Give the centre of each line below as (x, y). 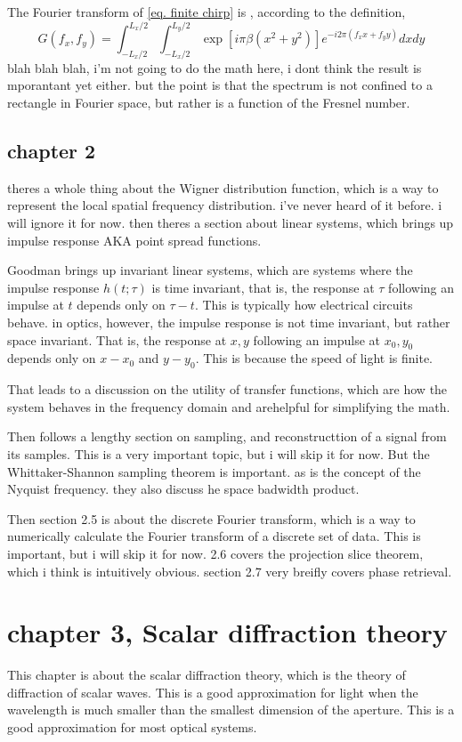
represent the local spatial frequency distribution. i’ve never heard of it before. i (225, 205)
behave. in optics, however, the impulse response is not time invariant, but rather (229, 323)
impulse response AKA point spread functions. (134, 240)
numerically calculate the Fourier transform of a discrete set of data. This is (214, 536)
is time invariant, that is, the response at (263, 287)
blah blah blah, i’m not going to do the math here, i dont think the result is (215, 67)
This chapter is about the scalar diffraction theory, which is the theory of (207, 675)
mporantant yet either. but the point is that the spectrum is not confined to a (220, 85)
